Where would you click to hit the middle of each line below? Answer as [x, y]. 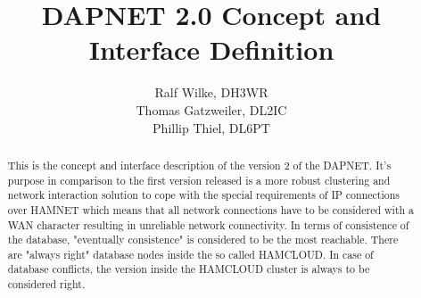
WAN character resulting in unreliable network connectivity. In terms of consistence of [208, 224]
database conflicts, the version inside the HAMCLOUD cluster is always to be [189, 269]
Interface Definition [211, 50]
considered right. [46, 284]
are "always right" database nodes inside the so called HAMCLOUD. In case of [190, 254]
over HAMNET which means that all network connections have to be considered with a [211, 209]
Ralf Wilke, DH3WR [211, 92]
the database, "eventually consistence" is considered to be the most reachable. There [203, 240]
